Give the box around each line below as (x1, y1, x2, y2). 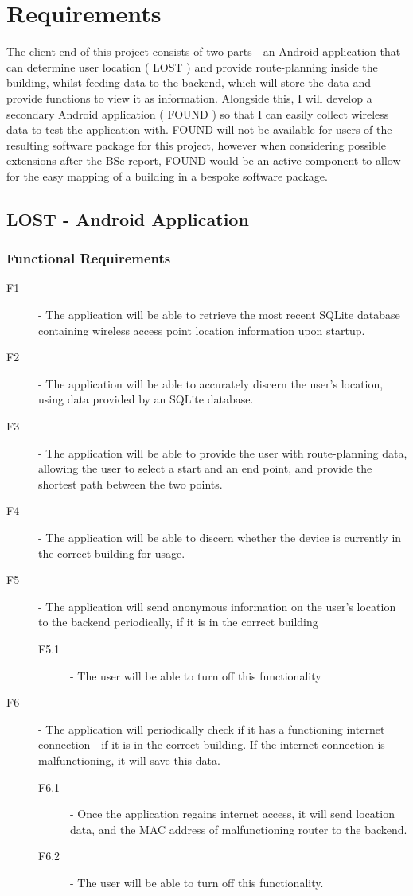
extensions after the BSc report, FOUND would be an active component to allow (6, 152, 401, 169)
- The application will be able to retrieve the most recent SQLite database (38, 306, 400, 323)
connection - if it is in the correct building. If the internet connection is (38, 736, 385, 753)
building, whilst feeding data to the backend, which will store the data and (6, 74, 371, 91)
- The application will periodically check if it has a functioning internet (38, 720, 385, 737)
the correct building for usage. (38, 544, 185, 561)
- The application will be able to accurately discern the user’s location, (38, 375, 384, 392)
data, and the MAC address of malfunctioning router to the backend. (70, 820, 407, 837)
